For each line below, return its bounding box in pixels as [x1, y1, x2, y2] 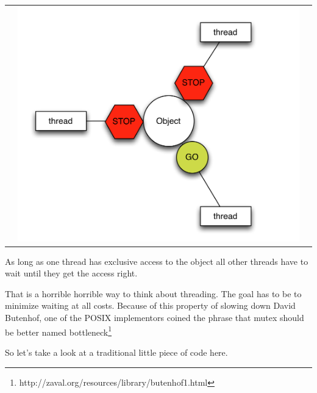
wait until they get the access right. [5, 267, 138, 279]
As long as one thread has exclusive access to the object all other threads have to [5, 254, 308, 267]
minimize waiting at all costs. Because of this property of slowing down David [5, 299, 296, 312]
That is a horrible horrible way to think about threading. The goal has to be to [5, 287, 302, 300]
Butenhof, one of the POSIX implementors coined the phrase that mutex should [5, 311, 304, 324]
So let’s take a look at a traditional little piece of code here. [5, 345, 228, 358]
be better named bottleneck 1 [5, 323, 112, 338]
